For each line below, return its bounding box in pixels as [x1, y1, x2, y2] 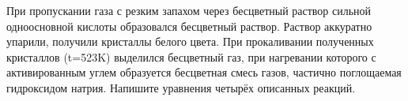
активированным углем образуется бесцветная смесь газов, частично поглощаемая [6, 64, 402, 80]
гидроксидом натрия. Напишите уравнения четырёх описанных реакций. [6, 79, 356, 95]
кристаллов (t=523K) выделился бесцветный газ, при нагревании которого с [6, 48, 376, 65]
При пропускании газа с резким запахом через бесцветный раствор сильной [6, 2, 372, 18]
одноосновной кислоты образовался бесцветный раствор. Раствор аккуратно [6, 17, 372, 34]
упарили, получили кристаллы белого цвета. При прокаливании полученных [6, 33, 374, 50]
